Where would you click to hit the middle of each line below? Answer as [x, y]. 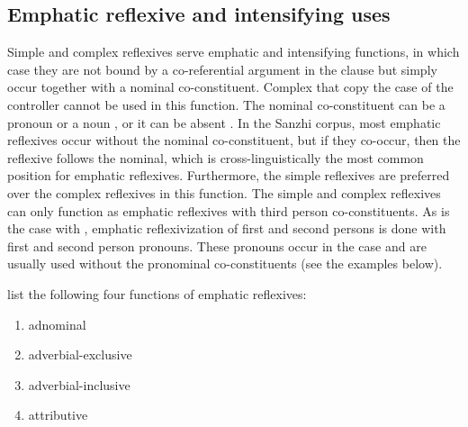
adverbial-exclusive [80, 354]
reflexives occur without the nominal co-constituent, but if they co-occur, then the [234, 140]
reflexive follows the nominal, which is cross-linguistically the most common [216, 157]
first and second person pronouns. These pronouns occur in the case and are [217, 245]
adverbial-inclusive [79, 384]
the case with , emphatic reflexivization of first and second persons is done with [227, 228]
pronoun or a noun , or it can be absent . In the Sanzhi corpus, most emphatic [224, 122]
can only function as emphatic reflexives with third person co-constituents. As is [229, 210]
